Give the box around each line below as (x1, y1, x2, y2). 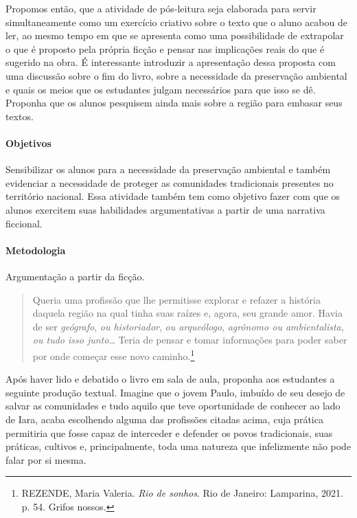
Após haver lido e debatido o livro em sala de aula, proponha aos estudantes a (5, 372, 335, 386)
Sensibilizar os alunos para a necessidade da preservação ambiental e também (5, 162, 331, 177)
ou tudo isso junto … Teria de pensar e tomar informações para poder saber (32, 333, 347, 347)
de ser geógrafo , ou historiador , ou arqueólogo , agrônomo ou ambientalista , (32, 319, 344, 333)
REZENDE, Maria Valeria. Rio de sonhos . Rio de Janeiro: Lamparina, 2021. (21, 486, 343, 500)
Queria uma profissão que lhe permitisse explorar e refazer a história (32, 292, 321, 306)
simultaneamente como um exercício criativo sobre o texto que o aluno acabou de (5, 14, 347, 29)
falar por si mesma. (5, 452, 87, 466)
